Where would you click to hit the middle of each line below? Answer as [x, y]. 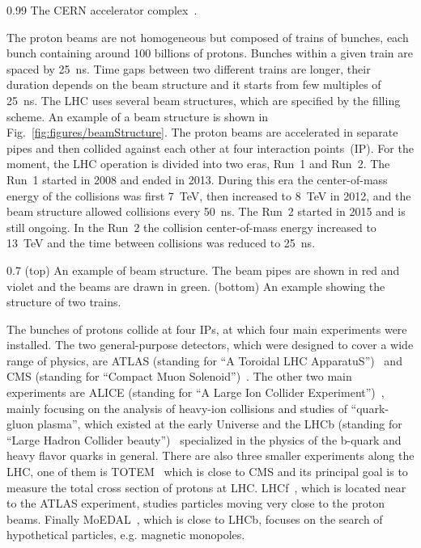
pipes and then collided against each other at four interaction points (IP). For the [210, 148]
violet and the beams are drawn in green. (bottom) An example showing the [196, 286]
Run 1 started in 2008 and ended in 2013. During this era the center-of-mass [197, 179]
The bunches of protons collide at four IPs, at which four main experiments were [207, 329]
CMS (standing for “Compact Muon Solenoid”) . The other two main [179, 376]
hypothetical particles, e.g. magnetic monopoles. [126, 535]
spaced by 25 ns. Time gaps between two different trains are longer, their [189, 68]
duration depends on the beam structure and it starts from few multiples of [194, 84]
